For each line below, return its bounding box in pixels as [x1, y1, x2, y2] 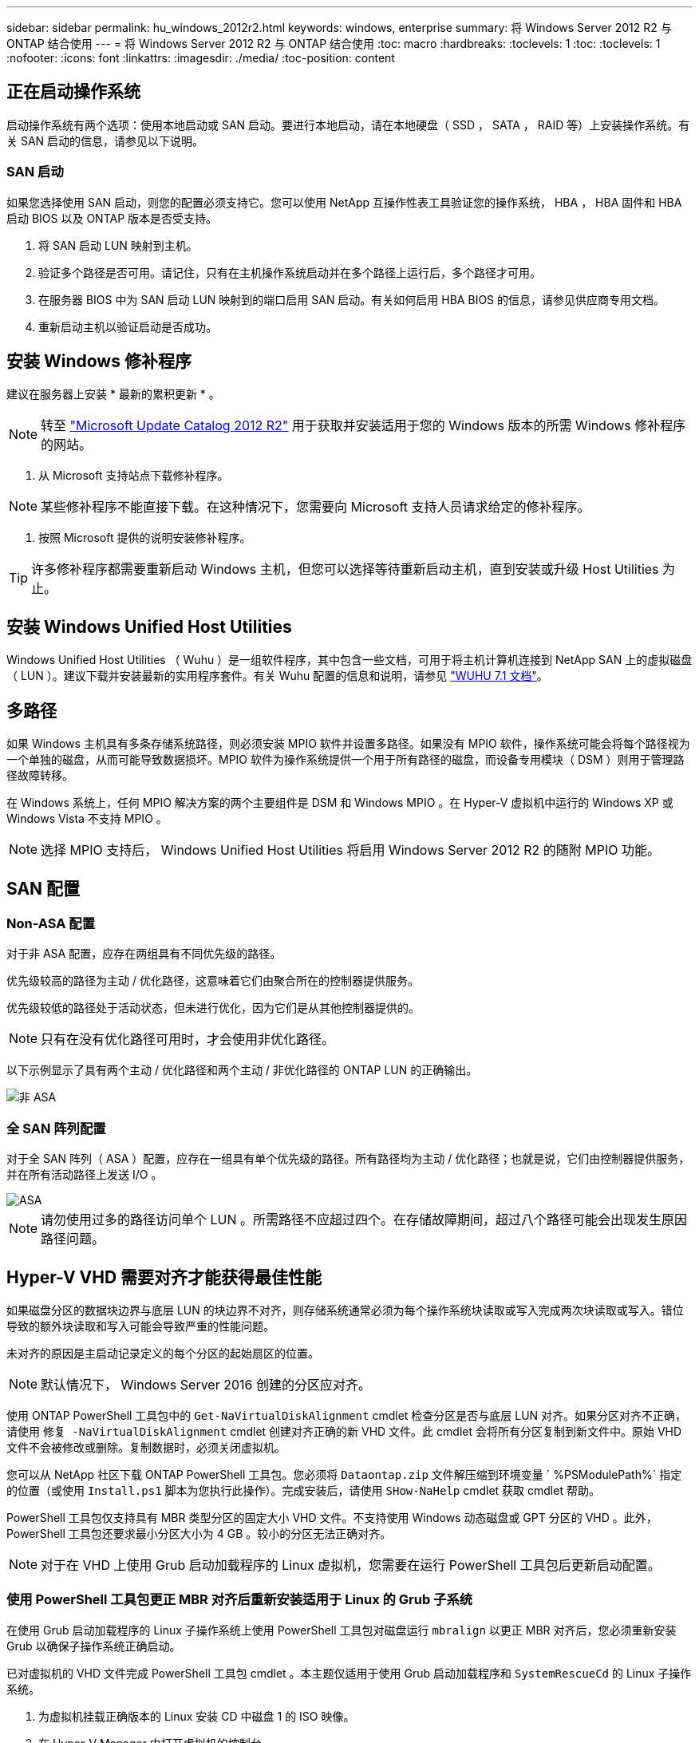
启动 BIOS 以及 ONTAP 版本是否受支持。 [6, 211, 218, 225]
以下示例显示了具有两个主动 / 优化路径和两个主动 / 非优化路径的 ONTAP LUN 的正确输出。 [6, 1063, 478, 1077]
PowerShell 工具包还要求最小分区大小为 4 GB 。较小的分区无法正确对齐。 [6, 1526, 392, 1540]
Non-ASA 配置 [6, 915, 96, 931]
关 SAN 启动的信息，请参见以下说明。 [6, 133, 204, 148]
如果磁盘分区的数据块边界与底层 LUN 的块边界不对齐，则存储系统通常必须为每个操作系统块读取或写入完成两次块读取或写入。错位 [6, 1302, 684, 1317]
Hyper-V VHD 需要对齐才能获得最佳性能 [6, 1267, 322, 1287]
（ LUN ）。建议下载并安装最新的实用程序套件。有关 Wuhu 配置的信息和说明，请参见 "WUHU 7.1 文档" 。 [6, 669, 548, 683]
